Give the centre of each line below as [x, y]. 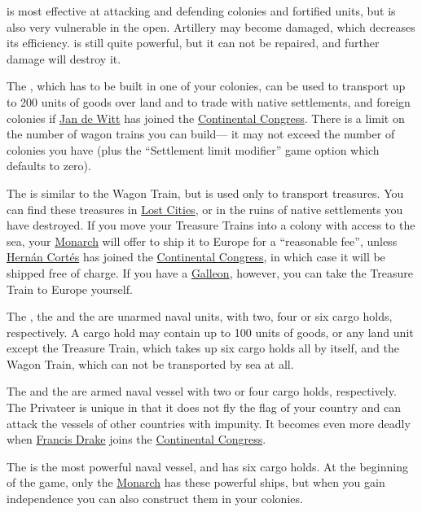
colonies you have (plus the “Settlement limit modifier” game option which [193, 149]
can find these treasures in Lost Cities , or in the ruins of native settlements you [205, 209]
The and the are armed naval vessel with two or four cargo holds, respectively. [202, 391]
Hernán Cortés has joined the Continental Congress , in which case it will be [196, 257]
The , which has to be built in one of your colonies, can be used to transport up [206, 86]
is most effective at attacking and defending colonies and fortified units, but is [201, 11]
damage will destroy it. [64, 58]
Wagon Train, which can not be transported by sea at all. [150, 363]
